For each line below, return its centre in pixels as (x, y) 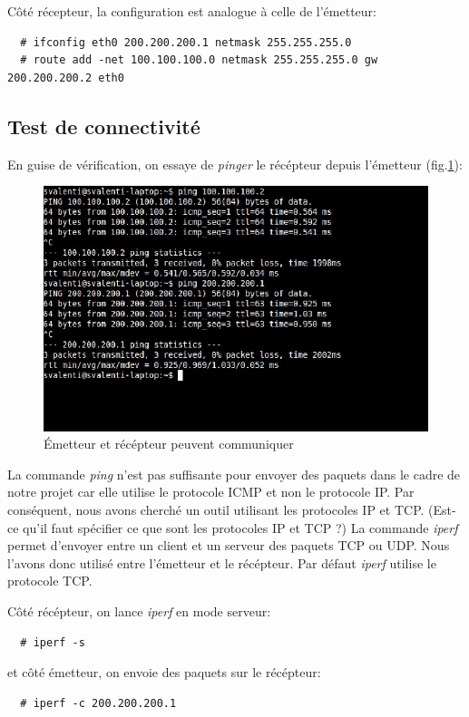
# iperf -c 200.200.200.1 (98, 703)
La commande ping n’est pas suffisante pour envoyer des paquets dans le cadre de (234, 474)
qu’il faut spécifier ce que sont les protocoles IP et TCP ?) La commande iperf (240, 527)
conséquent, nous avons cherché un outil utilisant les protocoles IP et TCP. (216, 510)
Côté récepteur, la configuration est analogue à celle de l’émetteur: (192, 11)
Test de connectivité (104, 126)
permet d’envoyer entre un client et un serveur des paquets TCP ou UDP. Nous (229, 545)
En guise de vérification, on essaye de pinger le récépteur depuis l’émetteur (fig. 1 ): (235, 164)
